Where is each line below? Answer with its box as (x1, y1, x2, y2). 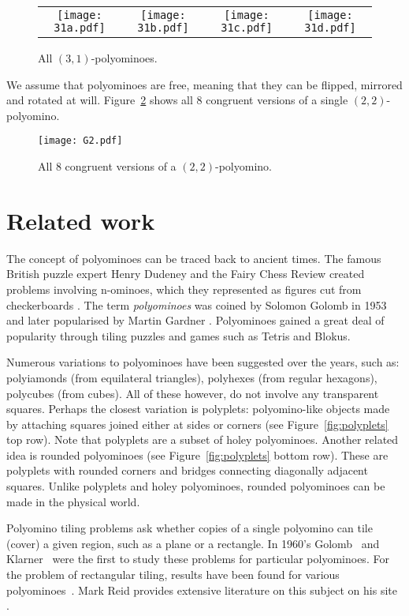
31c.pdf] (221, 21, 273, 34)
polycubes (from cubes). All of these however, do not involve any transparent (6, 385, 379, 401)
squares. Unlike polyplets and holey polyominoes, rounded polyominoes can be (6, 478, 385, 494)
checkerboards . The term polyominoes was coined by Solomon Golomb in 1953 (6, 296, 387, 313)
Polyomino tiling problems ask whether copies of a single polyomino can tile (6, 520, 373, 536)
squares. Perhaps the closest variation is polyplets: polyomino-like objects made (6, 400, 390, 417)
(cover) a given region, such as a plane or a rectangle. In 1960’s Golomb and (6, 535, 380, 551)
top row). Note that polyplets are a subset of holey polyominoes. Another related (6, 431, 399, 448)
